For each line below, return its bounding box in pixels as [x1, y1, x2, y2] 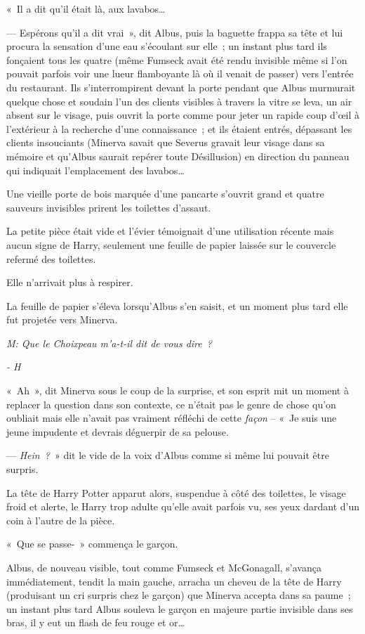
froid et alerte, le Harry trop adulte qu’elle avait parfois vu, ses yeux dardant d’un [6, 499, 359, 514]
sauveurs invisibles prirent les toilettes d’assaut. [6, 200, 211, 214]
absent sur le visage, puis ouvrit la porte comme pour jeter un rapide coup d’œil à [6, 108, 360, 122]
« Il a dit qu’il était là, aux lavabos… [6, 1, 166, 15]
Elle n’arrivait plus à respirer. [6, 275, 133, 290]
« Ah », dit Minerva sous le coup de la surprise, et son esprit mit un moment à [6, 383, 349, 398]
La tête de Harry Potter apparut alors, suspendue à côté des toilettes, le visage [6, 485, 346, 500]
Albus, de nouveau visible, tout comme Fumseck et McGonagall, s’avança [6, 560, 321, 574]
